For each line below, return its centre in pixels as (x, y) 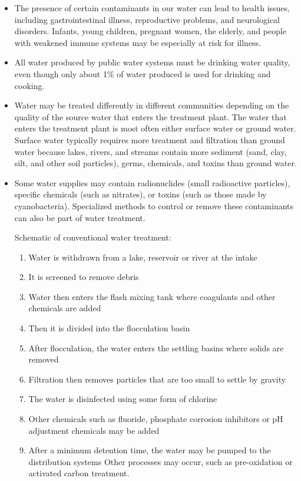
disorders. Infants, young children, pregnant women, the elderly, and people (150, 31)
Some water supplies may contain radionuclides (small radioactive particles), (152, 182)
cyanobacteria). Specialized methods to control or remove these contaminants (154, 205)
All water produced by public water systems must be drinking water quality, (152, 62)
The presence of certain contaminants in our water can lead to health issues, (152, 8)
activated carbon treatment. (79, 473)
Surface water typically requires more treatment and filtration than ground (150, 139)
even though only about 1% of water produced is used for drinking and (143, 73)
